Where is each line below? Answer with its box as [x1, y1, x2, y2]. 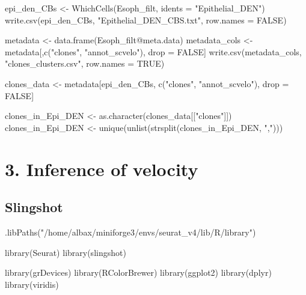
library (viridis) [5, 278, 59, 290]
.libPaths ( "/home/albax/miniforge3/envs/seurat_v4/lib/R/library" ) [5, 225, 256, 238]
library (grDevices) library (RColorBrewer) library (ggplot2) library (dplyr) [5, 266, 272, 279]
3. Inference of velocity [5, 156, 198, 181]
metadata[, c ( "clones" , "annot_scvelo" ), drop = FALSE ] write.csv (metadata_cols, [5, 45, 302, 58]
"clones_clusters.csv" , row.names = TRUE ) [5, 57, 165, 70]
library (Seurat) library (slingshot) [5, 246, 126, 258]
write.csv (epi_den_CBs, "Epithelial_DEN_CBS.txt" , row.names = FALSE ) [5, 13, 287, 26]
